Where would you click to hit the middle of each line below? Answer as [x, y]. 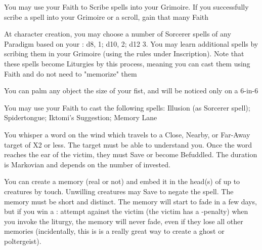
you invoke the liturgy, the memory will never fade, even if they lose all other [124, 221]
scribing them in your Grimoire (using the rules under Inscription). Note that [124, 53]
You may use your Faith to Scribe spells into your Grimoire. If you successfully [126, 7]
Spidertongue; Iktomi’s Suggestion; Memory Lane [81, 117]
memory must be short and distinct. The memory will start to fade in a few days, [130, 201]
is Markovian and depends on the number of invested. [87, 164]
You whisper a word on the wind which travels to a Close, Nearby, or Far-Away [127, 134]
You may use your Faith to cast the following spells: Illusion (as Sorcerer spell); [127, 107]
